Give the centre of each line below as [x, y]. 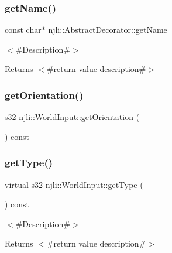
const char [23, 30]
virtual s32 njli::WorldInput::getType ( [74, 184]
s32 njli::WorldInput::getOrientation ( [72, 117]
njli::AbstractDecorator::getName [108, 30]
